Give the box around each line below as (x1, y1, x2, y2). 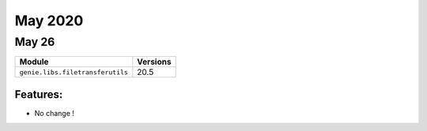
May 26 (14, 35, 55, 49)
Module (19, 56, 49, 67)
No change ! (34, 108, 75, 118)
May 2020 (14, 12, 84, 29)
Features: (14, 88, 63, 101)
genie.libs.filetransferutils (19, 68, 128, 77)
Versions (137, 56, 172, 67)
